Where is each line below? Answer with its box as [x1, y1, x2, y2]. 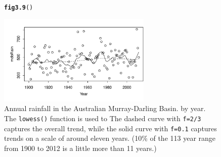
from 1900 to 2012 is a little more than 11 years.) [4, 142, 157, 153]
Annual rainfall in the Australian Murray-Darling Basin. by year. [4, 103, 206, 114]
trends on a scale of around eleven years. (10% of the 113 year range [4, 133, 216, 143]
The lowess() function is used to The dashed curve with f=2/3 [4, 113, 201, 123]
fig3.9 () [4, 4, 33, 11]
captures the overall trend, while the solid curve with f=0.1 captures [4, 123, 217, 133]
